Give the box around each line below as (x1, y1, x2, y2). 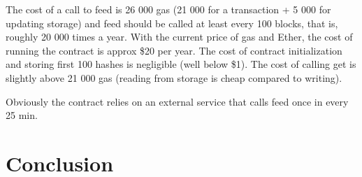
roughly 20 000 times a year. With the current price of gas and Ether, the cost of (6, 29, 353, 44)
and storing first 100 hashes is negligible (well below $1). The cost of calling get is (6, 57, 356, 71)
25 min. (6, 108, 38, 122)
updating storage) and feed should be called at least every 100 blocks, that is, (6, 15, 338, 30)
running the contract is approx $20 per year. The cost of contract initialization (6, 43, 342, 57)
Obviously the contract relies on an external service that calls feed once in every (6, 94, 349, 108)
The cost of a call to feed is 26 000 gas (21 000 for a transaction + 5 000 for (6, 2, 331, 16)
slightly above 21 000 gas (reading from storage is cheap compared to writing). (6, 70, 342, 85)
